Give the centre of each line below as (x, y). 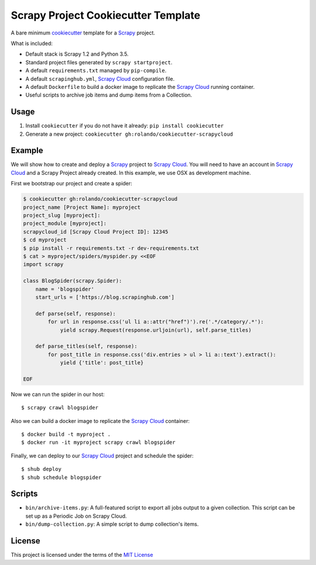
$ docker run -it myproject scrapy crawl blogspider (98, 442)
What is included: (32, 43)
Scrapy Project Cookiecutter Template (106, 15)
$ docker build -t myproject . (66, 434)
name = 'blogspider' (65, 289)
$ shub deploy (41, 469)
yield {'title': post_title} (102, 363)
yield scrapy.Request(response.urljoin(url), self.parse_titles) (156, 330)
